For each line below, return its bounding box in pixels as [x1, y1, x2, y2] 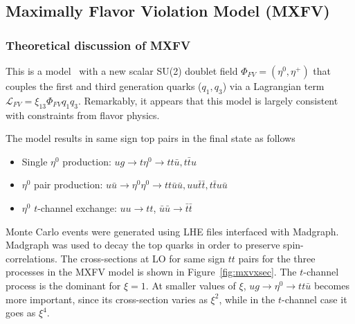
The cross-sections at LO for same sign [60, 251, 226, 265]
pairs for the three [238, 251, 316, 265]
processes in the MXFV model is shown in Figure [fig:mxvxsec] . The [6, 264, 297, 279]
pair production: [34, 177, 103, 192]
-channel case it [282, 291, 347, 306]
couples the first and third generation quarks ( [6, 79, 202, 93]
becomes [313, 278, 349, 292]
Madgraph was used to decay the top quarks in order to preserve [6, 237, 280, 252]
